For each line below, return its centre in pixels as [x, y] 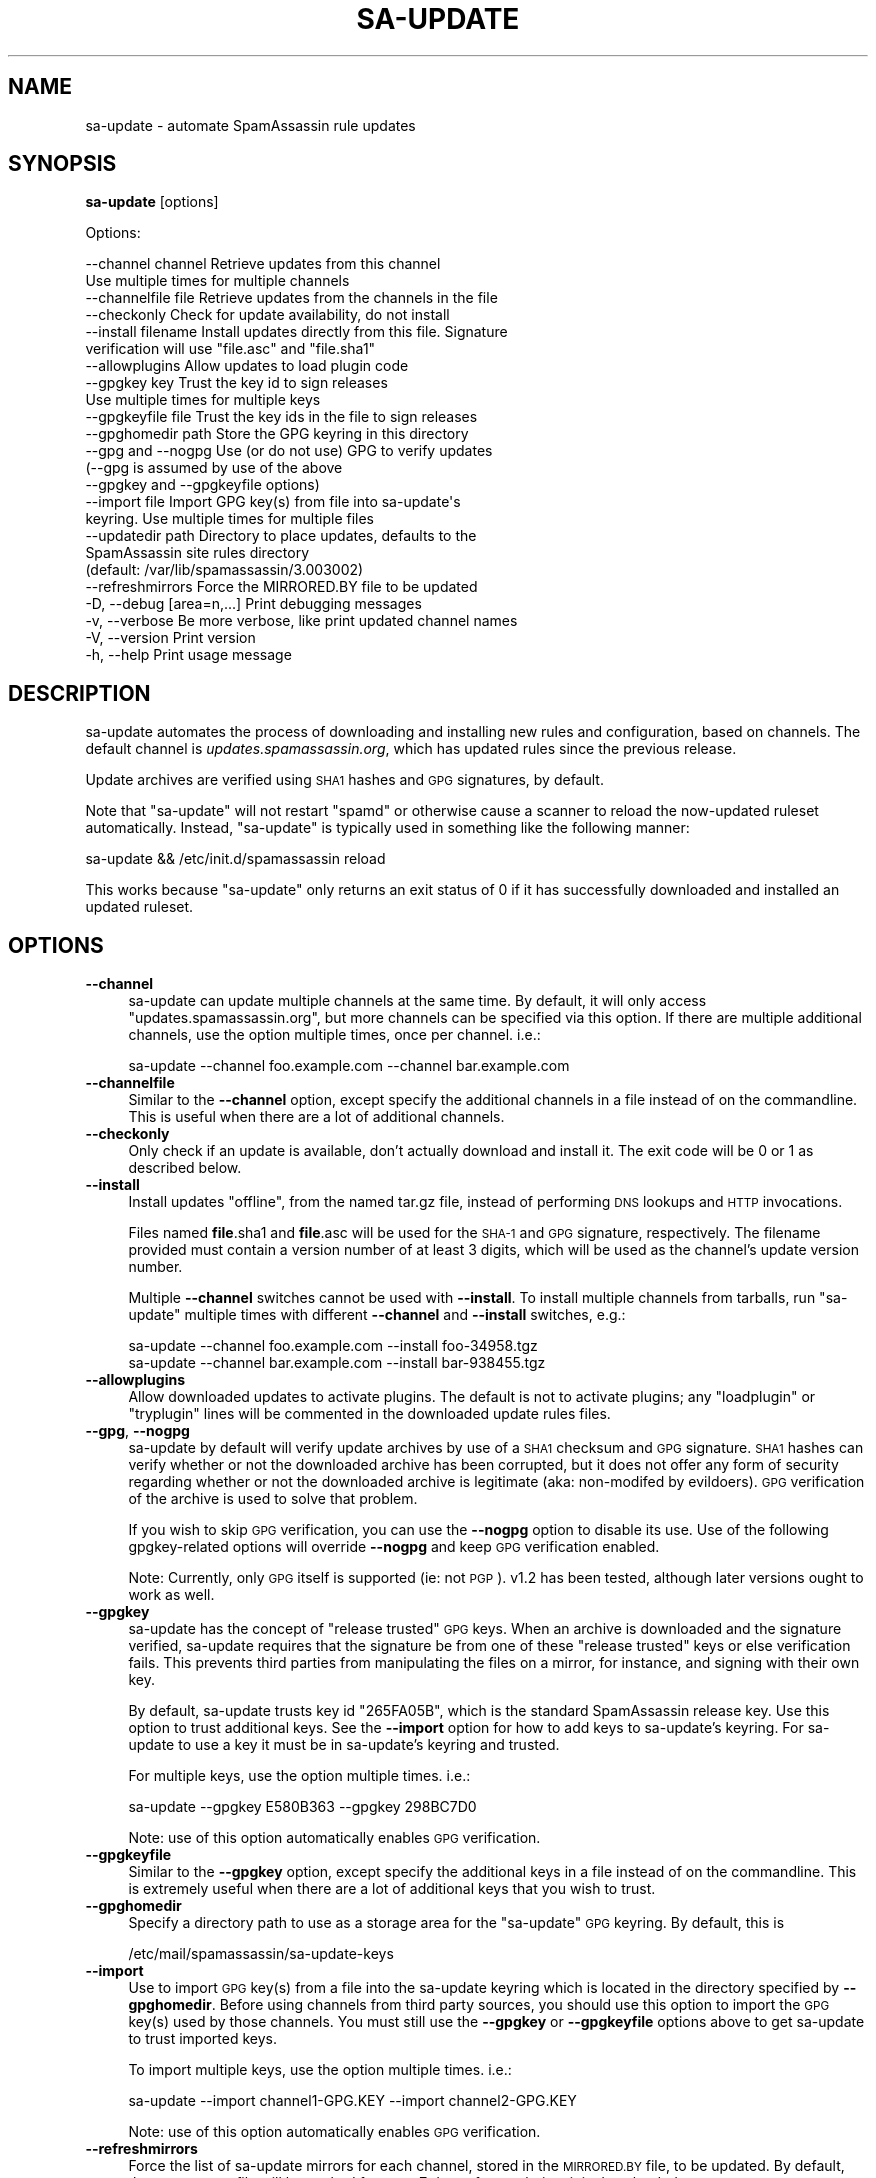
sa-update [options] [152, 202]
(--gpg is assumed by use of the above [214, 468]
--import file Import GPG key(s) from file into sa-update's [273, 502]
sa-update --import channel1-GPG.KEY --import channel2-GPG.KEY [352, 2101]
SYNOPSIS [62, 164]
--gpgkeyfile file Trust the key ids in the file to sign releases [281, 417]
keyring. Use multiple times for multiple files [230, 519]
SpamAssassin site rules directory [197, 553]
